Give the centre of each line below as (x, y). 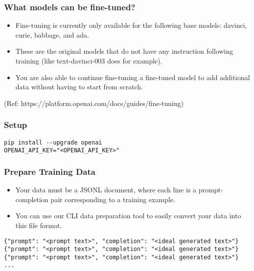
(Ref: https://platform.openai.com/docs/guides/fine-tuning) (94, 103)
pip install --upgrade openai (53, 142)
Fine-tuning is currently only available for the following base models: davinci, (131, 25)
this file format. (39, 225)
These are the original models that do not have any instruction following (124, 51)
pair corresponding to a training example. (113, 199)
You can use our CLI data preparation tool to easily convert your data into (128, 216)
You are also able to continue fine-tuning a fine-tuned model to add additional (133, 77)
